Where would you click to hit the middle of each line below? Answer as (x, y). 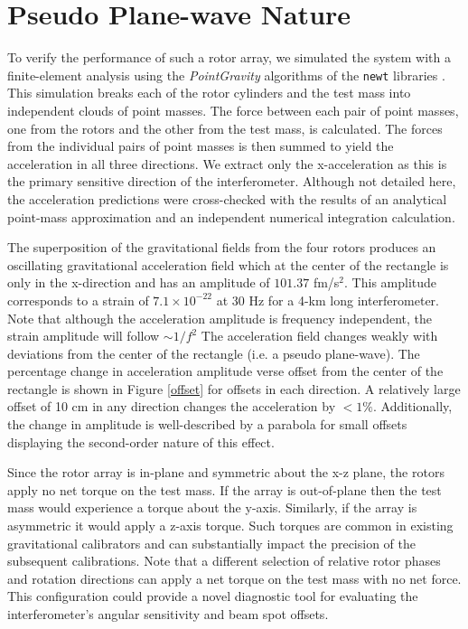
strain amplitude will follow (84, 336)
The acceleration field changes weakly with (319, 336)
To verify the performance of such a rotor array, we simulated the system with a (229, 57)
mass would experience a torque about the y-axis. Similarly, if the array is (212, 507)
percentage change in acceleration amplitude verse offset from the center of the (225, 371)
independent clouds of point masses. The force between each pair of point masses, (233, 110)
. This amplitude (391, 282)
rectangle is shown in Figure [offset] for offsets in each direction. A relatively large (234, 388)
